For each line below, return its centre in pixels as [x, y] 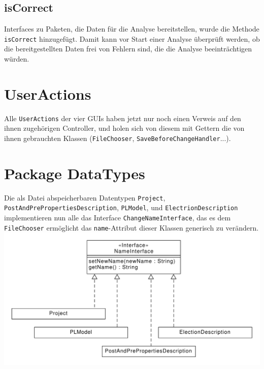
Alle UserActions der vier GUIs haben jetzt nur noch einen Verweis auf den [123, 118]
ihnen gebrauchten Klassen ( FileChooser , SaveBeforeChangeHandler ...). [118, 138]
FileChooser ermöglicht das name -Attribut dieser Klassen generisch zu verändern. [131, 227]
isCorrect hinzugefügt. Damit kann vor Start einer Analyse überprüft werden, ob [132, 38]
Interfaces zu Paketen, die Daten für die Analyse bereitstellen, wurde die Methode [132, 29]
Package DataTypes [75, 173]
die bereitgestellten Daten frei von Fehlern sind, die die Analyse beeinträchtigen [128, 49]
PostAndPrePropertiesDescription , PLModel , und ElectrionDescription [121, 207]
